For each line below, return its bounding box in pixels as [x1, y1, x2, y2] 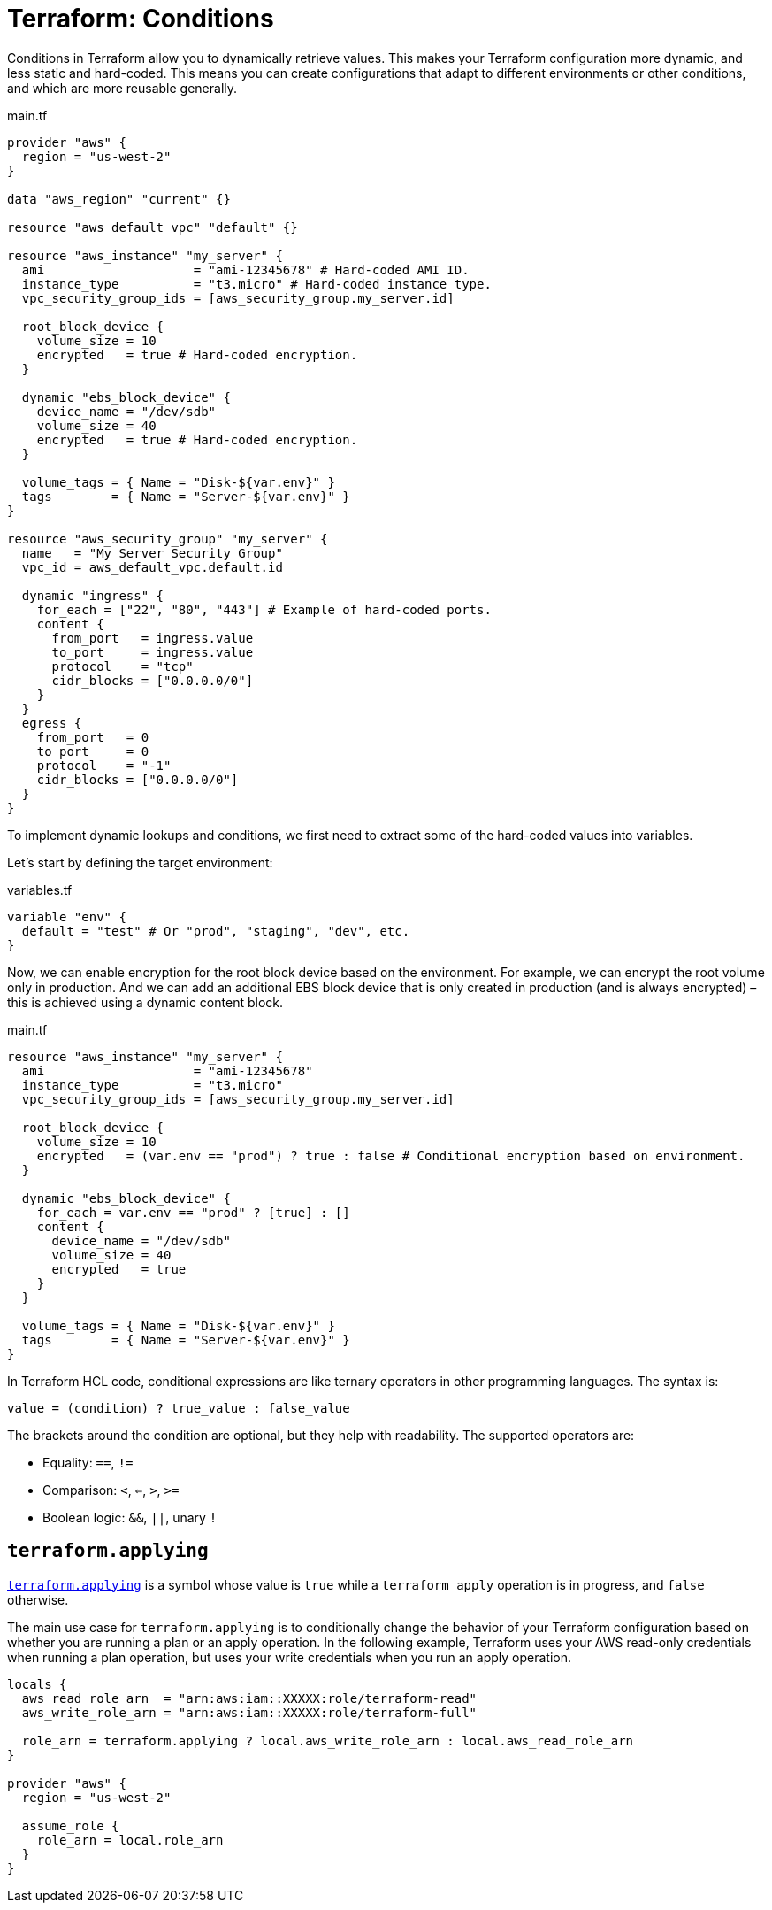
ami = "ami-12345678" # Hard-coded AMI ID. [21, 262, 470, 277]
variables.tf [7, 882, 73, 897]
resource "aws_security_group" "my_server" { [7, 531, 328, 546]
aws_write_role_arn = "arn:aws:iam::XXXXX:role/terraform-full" [21, 1705, 478, 1720]
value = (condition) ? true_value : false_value [7, 1400, 350, 1415]
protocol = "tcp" [51, 658, 194, 674]
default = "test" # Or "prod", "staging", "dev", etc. [21, 923, 410, 938]
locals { [7, 1676, 67, 1691]
